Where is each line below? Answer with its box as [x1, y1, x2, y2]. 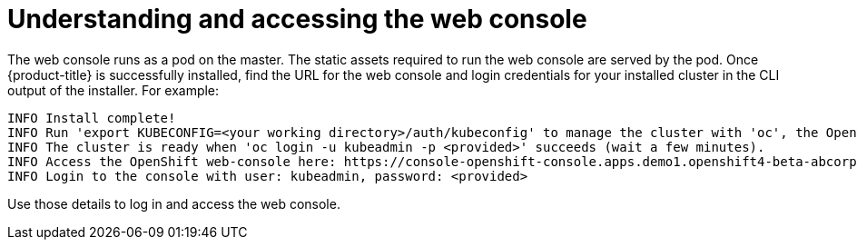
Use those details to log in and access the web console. [7, 195, 340, 212]
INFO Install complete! [7, 110, 176, 125]
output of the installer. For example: [7, 82, 220, 98]
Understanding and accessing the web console [7, 4, 587, 35]
